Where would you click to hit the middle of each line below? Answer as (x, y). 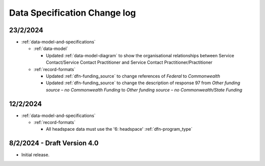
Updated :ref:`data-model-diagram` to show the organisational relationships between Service (140, 55)
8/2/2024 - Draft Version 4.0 (54, 143)
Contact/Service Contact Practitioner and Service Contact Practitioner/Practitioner (129, 62)
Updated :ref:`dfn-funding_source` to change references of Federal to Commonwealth (133, 76)
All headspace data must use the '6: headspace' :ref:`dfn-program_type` (119, 129)
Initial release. (35, 155)
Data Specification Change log (72, 13)
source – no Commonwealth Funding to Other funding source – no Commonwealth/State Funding (144, 90)
